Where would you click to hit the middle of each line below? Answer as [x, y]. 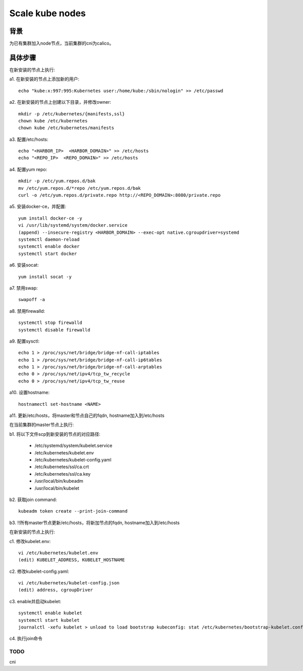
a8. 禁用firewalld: [27, 311]
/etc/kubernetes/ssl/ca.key [63, 474]
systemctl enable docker [49, 246]
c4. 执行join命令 [26, 639]
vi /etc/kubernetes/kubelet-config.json [69, 583]
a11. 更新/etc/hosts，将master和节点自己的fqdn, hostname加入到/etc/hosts [87, 415]
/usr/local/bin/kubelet [57, 488]
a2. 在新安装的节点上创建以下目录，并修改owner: [60, 102]
